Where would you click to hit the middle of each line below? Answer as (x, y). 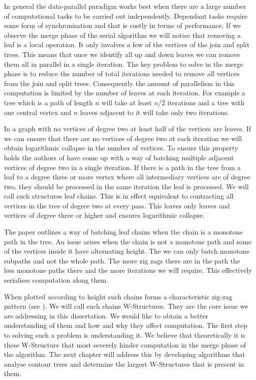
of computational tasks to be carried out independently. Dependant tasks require (126, 15)
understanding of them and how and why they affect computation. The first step (126, 325)
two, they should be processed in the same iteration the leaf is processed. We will (127, 186)
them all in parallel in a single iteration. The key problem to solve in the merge (124, 64)
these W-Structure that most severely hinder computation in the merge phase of (125, 344)
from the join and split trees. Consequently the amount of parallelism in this (119, 83)
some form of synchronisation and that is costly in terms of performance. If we (122, 25)
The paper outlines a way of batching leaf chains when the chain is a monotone (124, 232)
